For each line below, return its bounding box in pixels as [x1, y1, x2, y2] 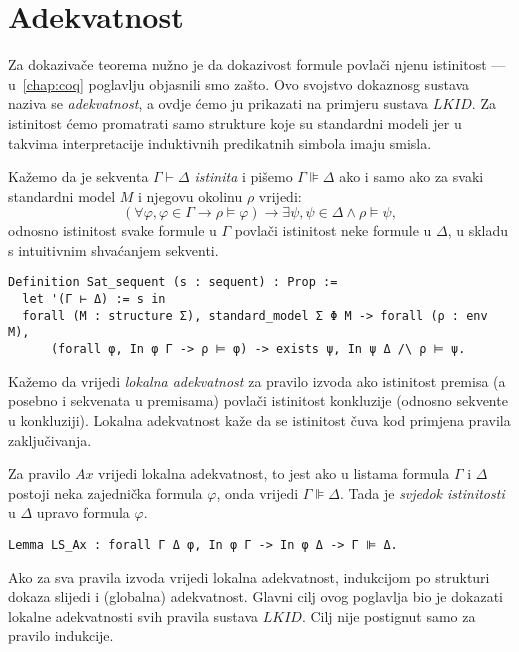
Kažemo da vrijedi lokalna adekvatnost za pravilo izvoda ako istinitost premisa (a [8, 370, 506, 391]
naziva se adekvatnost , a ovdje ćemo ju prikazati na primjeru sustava [8, 93, 428, 114]
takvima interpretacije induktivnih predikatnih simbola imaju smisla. [8, 132, 432, 153]
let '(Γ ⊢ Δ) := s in [22, 292, 166, 307]
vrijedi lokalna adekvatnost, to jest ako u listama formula [98, 463, 450, 484]
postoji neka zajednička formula [8, 482, 203, 503]
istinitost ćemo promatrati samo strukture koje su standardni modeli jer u [8, 112, 462, 133]
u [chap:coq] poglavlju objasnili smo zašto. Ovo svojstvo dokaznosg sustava [8, 73, 470, 94]
